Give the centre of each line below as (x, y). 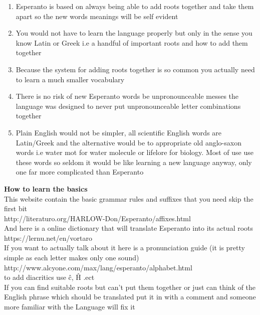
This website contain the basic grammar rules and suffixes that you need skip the (129, 198)
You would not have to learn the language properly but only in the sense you (134, 33)
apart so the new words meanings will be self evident (97, 16)
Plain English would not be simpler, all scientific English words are (119, 132)
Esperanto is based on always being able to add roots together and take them (135, 6)
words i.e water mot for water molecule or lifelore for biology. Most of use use (135, 152)
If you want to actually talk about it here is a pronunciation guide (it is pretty (124, 248)
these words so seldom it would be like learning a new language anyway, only (134, 162)
